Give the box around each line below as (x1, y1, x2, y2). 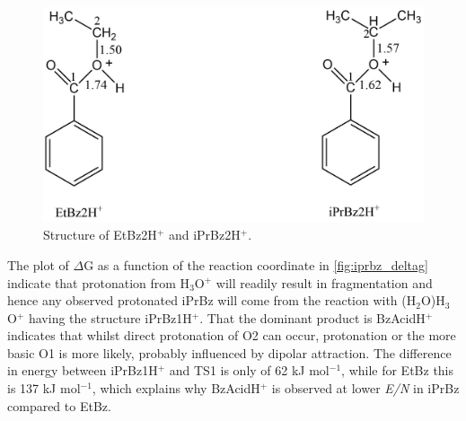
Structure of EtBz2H (43, 225, 157, 244)
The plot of (7, 255, 69, 274)
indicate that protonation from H (7, 273, 190, 292)
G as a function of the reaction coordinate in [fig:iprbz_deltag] (84, 255, 428, 274)
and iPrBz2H (168, 225, 241, 244)
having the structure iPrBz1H (28, 308, 192, 327)
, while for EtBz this (341, 361, 454, 380)
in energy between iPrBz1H (7, 361, 158, 380)
